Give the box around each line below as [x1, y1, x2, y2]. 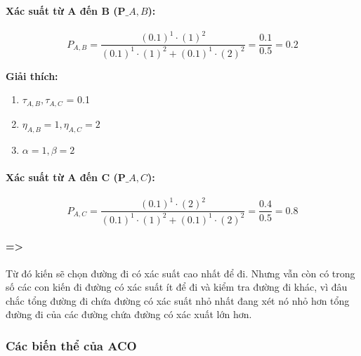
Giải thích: [6, 68, 58, 83]
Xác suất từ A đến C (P [6, 169, 126, 184]
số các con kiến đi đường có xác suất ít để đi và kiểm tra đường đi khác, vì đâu [6, 279, 348, 294]
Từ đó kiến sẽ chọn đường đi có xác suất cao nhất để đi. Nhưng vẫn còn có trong [6, 265, 355, 280]
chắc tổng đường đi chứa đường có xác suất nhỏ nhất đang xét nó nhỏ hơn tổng [6, 293, 350, 308]
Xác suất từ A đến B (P [6, 3, 126, 18]
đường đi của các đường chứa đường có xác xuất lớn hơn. [6, 307, 252, 322]
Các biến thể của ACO [6, 336, 137, 354]
